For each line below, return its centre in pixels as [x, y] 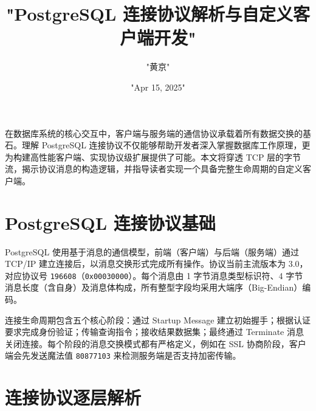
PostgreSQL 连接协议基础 [110, 222]
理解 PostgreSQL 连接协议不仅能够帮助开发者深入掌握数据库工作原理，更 [166, 145]
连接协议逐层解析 [73, 397]
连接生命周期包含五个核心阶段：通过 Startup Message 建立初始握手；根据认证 [158, 319]
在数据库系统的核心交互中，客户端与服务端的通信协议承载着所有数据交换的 [154, 133]
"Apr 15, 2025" [158, 87]
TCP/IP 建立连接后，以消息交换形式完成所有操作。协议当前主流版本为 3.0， [156, 264]
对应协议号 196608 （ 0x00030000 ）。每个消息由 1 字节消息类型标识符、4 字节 [154, 275]
